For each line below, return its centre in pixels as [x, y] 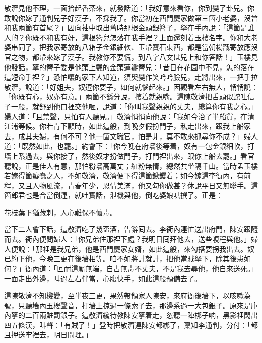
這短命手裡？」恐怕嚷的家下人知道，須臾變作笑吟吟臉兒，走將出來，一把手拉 [131, 77]
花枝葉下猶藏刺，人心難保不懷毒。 [60, 212]
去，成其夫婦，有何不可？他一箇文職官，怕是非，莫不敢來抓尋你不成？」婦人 [131, 136]
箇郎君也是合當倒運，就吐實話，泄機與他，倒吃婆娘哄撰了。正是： [113, 195]
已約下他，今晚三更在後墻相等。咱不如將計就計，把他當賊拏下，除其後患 [124, 259]
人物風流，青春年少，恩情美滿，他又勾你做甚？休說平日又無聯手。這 [145, 185]
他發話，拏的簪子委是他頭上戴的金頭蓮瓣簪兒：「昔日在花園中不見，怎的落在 [129, 67]
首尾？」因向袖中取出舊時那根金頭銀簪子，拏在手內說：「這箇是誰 [147, 27]
